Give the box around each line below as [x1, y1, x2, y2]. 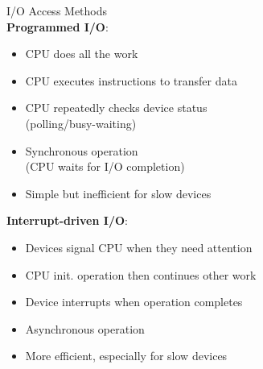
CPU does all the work [25, 45, 138, 62]
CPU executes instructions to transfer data [25, 72, 237, 89]
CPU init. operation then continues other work [25, 266, 257, 283]
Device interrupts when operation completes [25, 293, 243, 310]
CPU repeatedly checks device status [25, 99, 208, 116]
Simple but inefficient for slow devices [25, 184, 212, 201]
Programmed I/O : [6, 18, 109, 35]
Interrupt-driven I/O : [6, 212, 128, 229]
